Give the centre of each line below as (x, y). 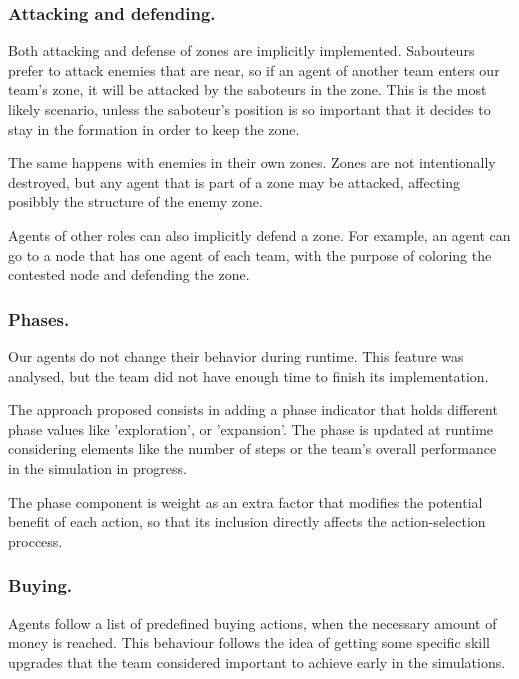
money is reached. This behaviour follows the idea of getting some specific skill (249, 642)
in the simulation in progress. (97, 467)
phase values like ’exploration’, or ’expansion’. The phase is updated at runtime (251, 428)
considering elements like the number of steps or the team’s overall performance (252, 448)
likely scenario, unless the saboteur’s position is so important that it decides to (249, 109)
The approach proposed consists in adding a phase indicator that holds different (253, 409)
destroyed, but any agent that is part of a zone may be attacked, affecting (234, 181)
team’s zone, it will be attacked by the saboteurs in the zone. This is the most (247, 89)
